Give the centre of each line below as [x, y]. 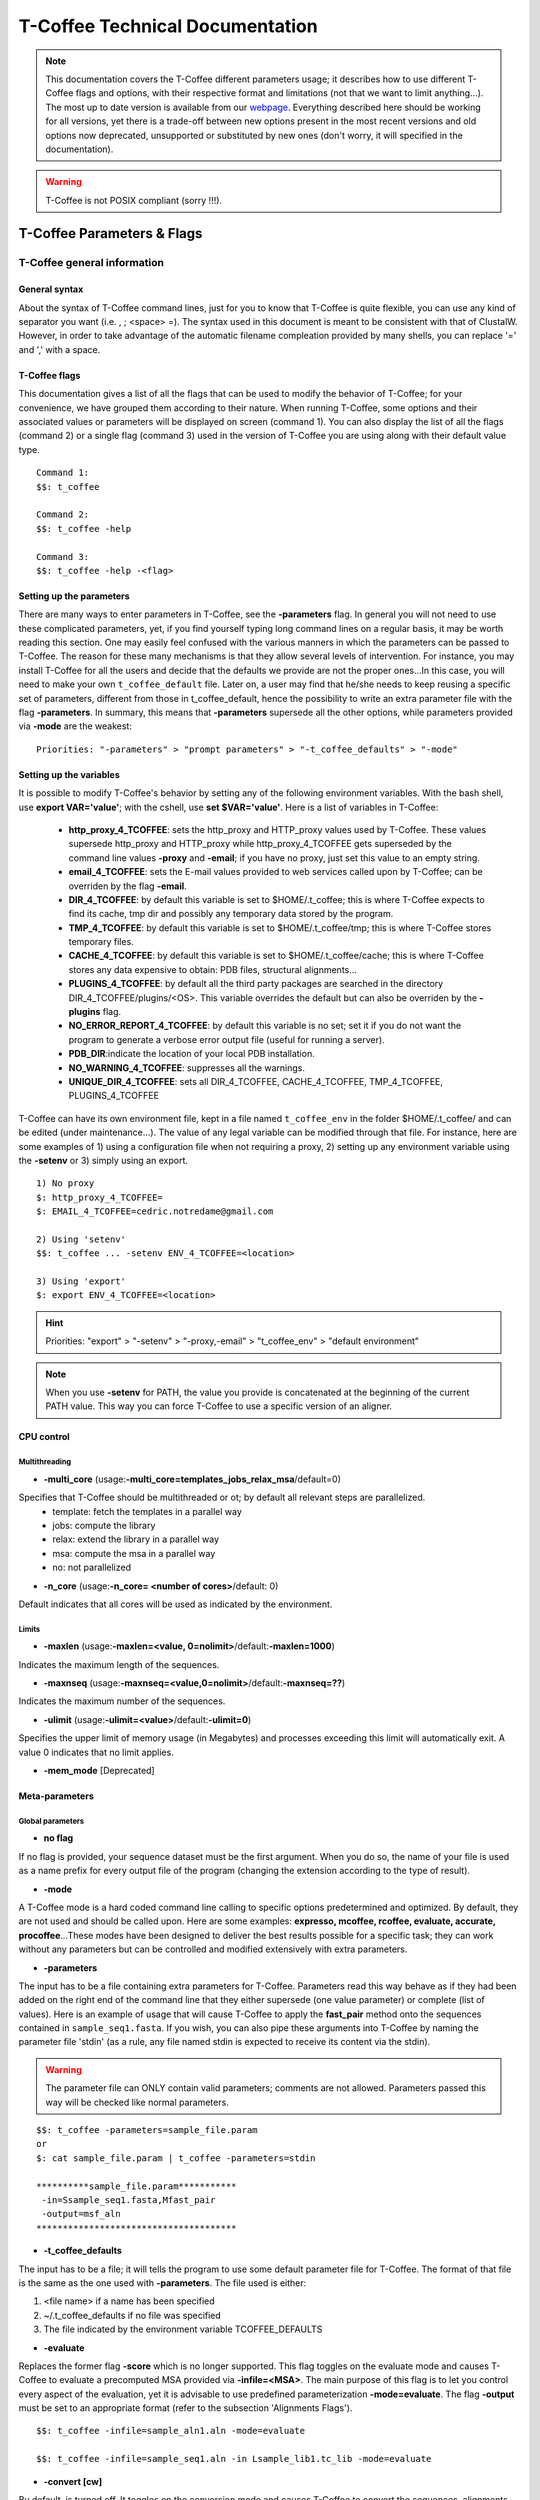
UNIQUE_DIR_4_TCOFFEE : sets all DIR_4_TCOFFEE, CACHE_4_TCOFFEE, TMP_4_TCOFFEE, [256, 1081]
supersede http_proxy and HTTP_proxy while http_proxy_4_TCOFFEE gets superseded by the [260, 844]
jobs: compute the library [104, 1525]
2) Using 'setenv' [81, 1239]
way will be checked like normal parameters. [137, 2102]
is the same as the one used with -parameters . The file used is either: [162, 2282]
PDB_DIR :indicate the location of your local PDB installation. [191, 1054]
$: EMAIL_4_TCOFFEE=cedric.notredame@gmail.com [155, 1211]
